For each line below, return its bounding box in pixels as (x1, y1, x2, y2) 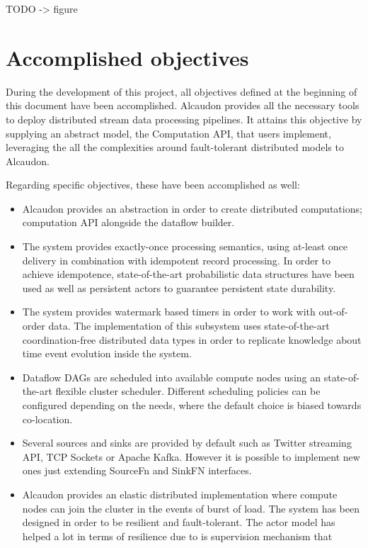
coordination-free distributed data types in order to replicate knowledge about (22, 332, 362, 347)
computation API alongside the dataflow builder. (22, 215, 235, 230)
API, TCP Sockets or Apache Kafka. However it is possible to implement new (22, 449, 360, 464)
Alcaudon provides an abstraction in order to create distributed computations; (22, 201, 362, 216)
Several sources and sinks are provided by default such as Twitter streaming (22, 435, 352, 450)
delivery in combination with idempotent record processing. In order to (22, 252, 330, 267)
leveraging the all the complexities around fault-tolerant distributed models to (6, 140, 344, 155)
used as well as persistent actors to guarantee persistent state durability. (22, 280, 336, 295)
